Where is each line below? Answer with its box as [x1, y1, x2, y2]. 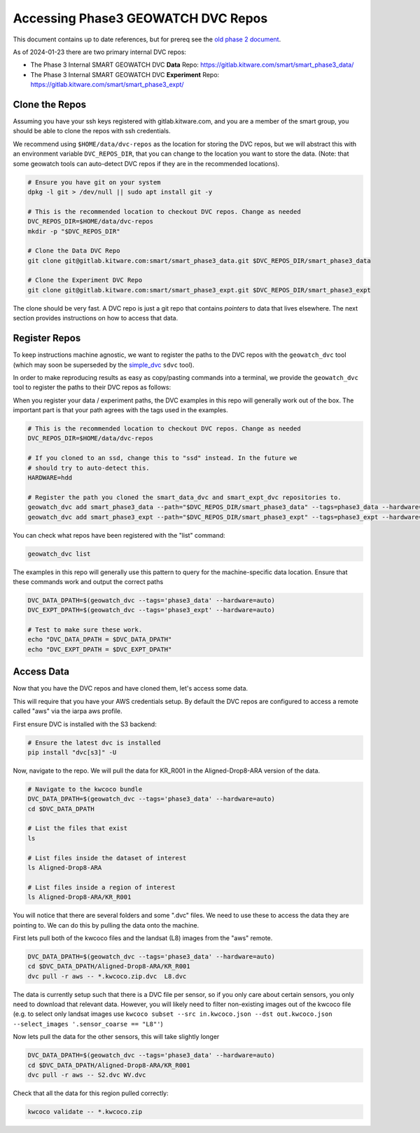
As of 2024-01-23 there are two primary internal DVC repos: [13, 48, 187, 56]
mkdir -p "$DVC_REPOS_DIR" [27, 227, 120, 235]
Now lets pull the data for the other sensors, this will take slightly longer [13, 1033, 220, 1041]
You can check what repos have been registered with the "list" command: [13, 531, 225, 539]
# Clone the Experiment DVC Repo [27, 276, 143, 284]
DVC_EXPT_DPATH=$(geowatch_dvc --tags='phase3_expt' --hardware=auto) [27, 606, 276, 614]
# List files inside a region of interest [27, 883, 176, 891]
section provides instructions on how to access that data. [13, 314, 178, 323]
